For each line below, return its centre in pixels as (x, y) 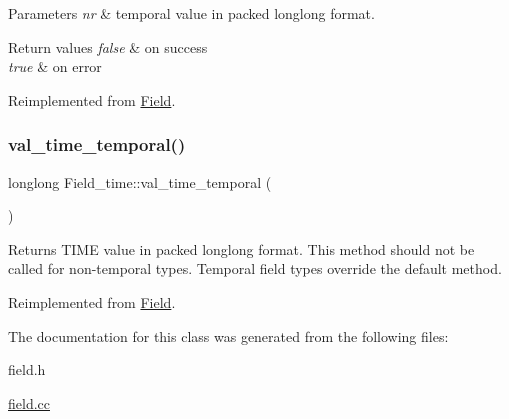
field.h (27, 369)
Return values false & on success (108, 46)
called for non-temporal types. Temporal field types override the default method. (255, 268)
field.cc (29, 402)
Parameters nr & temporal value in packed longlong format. (191, 13)
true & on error (55, 66)
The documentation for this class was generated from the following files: (228, 335)
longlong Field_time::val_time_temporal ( (140, 181)
